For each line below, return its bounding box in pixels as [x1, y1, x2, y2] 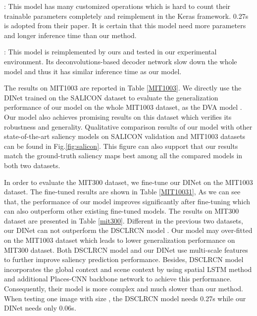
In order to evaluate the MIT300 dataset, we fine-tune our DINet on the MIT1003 [4, 177, 253, 187]
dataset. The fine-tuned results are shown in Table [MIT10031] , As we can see [4, 186, 241, 197]
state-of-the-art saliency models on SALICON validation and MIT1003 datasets [4, 131, 246, 141]
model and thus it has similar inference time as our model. [4, 66, 182, 76]
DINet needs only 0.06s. [4, 303, 76, 313]
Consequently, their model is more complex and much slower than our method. [4, 283, 243, 294]
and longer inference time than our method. [4, 30, 137, 40]
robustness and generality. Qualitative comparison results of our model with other [4, 121, 253, 132]
